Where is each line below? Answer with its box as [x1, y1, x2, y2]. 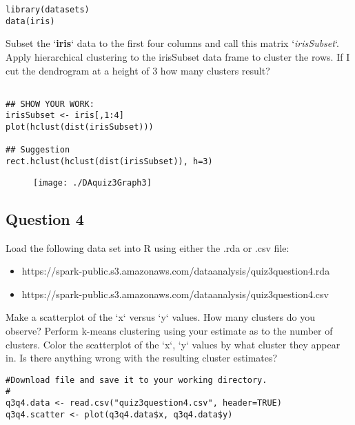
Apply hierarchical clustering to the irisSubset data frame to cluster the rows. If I [6, 49, 350, 63]
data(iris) [6, 16, 55, 26]
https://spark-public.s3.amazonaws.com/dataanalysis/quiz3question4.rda [21, 264, 330, 278]
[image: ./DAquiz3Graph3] [33, 177, 152, 188]
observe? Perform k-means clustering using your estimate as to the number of [6, 323, 333, 337]
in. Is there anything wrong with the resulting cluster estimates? [6, 350, 278, 365]
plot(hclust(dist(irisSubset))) [6, 122, 154, 132]
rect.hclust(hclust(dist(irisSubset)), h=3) [6, 157, 213, 167]
